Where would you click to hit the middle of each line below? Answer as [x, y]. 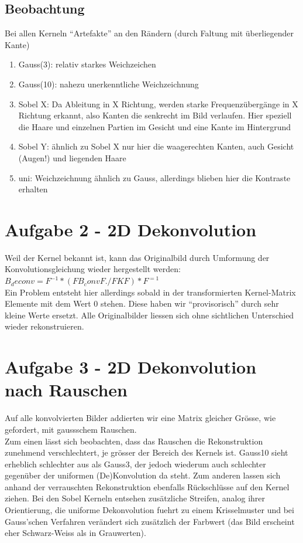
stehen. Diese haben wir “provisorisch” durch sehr [190, 303]
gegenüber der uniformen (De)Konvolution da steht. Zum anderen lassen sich [143, 475]
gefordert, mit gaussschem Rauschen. [71, 429]
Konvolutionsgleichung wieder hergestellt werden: [93, 269]
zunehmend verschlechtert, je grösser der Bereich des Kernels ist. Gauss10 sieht [147, 452]
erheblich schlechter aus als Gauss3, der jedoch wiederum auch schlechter [135, 464]
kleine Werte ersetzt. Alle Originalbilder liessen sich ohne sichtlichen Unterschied [149, 315]
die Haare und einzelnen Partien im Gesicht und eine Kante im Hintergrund [155, 126]
